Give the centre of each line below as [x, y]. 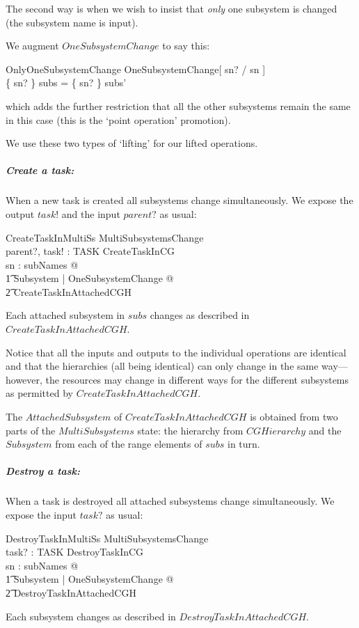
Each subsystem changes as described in [91, 616]
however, [24, 379]
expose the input [41, 514]
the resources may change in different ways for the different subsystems [197, 379]
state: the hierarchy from [190, 430]
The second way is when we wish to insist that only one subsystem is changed [171, 8]
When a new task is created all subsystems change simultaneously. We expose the [179, 200]
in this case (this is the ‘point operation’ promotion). [118, 119]
